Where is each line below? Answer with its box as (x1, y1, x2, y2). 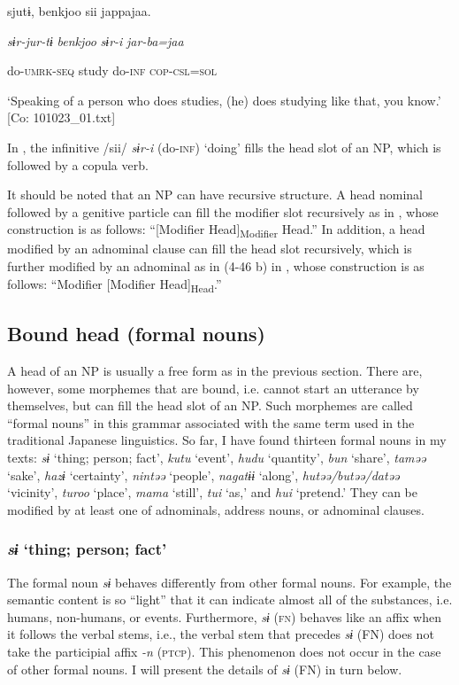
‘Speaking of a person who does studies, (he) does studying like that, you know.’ (7, 90, 441, 109)
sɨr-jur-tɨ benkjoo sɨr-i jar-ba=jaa (7, 31, 184, 50)
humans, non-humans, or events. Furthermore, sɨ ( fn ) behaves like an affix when (7, 607, 441, 626)
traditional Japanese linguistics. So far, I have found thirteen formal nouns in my (7, 431, 447, 449)
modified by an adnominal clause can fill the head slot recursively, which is (7, 239, 412, 258)
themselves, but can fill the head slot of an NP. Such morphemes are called (7, 396, 413, 415)
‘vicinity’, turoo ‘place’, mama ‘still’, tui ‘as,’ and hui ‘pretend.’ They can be (7, 483, 417, 502)
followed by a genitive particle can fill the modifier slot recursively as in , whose (7, 202, 439, 221)
